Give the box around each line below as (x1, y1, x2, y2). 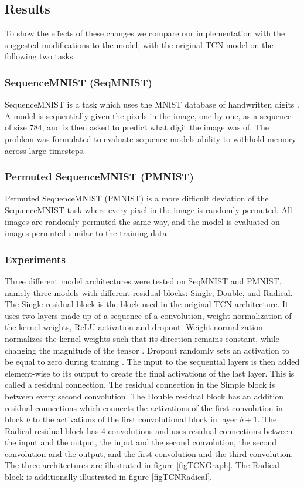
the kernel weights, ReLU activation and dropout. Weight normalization (5, 321, 263, 333)
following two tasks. (5, 50, 76, 62)
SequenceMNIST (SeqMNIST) (5, 75, 152, 89)
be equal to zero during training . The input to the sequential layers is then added (5, 355, 300, 368)
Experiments (5, 251, 66, 266)
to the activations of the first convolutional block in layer (32, 413, 237, 425)
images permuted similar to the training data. (5, 227, 169, 239)
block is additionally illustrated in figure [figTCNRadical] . (5, 471, 213, 483)
